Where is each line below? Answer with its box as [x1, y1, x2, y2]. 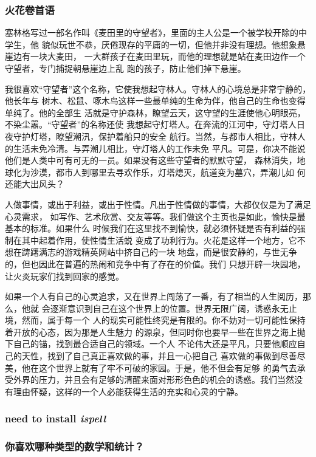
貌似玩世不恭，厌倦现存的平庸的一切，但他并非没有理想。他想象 [41, 38, 297, 50]
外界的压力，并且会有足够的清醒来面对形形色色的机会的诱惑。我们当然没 [13, 373, 303, 386]
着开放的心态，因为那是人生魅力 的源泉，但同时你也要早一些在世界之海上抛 [5, 325, 306, 338]
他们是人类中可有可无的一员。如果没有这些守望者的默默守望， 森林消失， [5, 154, 297, 167]
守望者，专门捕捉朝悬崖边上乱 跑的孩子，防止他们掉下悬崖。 [5, 62, 246, 74]
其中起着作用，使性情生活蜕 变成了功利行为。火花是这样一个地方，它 [21, 233, 297, 246]
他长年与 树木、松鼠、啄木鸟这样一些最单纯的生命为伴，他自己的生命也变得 [5, 94, 306, 107]
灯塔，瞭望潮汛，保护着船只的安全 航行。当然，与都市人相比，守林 [30, 129, 297, 142]
